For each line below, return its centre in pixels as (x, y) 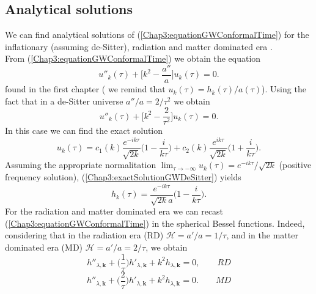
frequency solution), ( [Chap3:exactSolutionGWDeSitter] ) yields (123, 177)
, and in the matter (262, 235)
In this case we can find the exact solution (84, 130)
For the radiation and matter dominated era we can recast (114, 211)
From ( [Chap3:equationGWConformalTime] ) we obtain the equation (133, 58)
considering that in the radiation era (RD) (84, 235)
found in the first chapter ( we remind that (85, 89)
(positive (295, 165)
